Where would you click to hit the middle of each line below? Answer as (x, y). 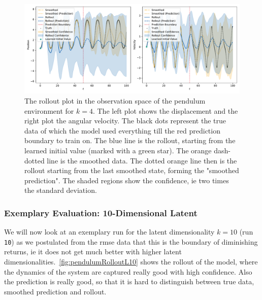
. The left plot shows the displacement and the (165, 110)
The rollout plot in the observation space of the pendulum (115, 100)
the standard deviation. (61, 190)
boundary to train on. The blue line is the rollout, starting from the (130, 140)
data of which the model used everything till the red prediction (122, 130)
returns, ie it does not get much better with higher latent (93, 252)
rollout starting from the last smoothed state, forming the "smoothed (132, 170)
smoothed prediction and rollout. (55, 291)
